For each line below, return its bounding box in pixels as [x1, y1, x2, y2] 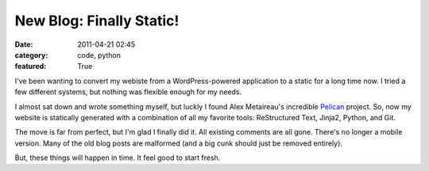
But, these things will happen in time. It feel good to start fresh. [14, 153, 221, 162]
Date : [14, 40, 33, 49]
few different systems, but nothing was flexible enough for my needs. [14, 87, 242, 97]
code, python [77, 50, 121, 59]
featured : [14, 62, 47, 71]
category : [14, 50, 48, 59]
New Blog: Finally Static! [14, 12, 180, 29]
